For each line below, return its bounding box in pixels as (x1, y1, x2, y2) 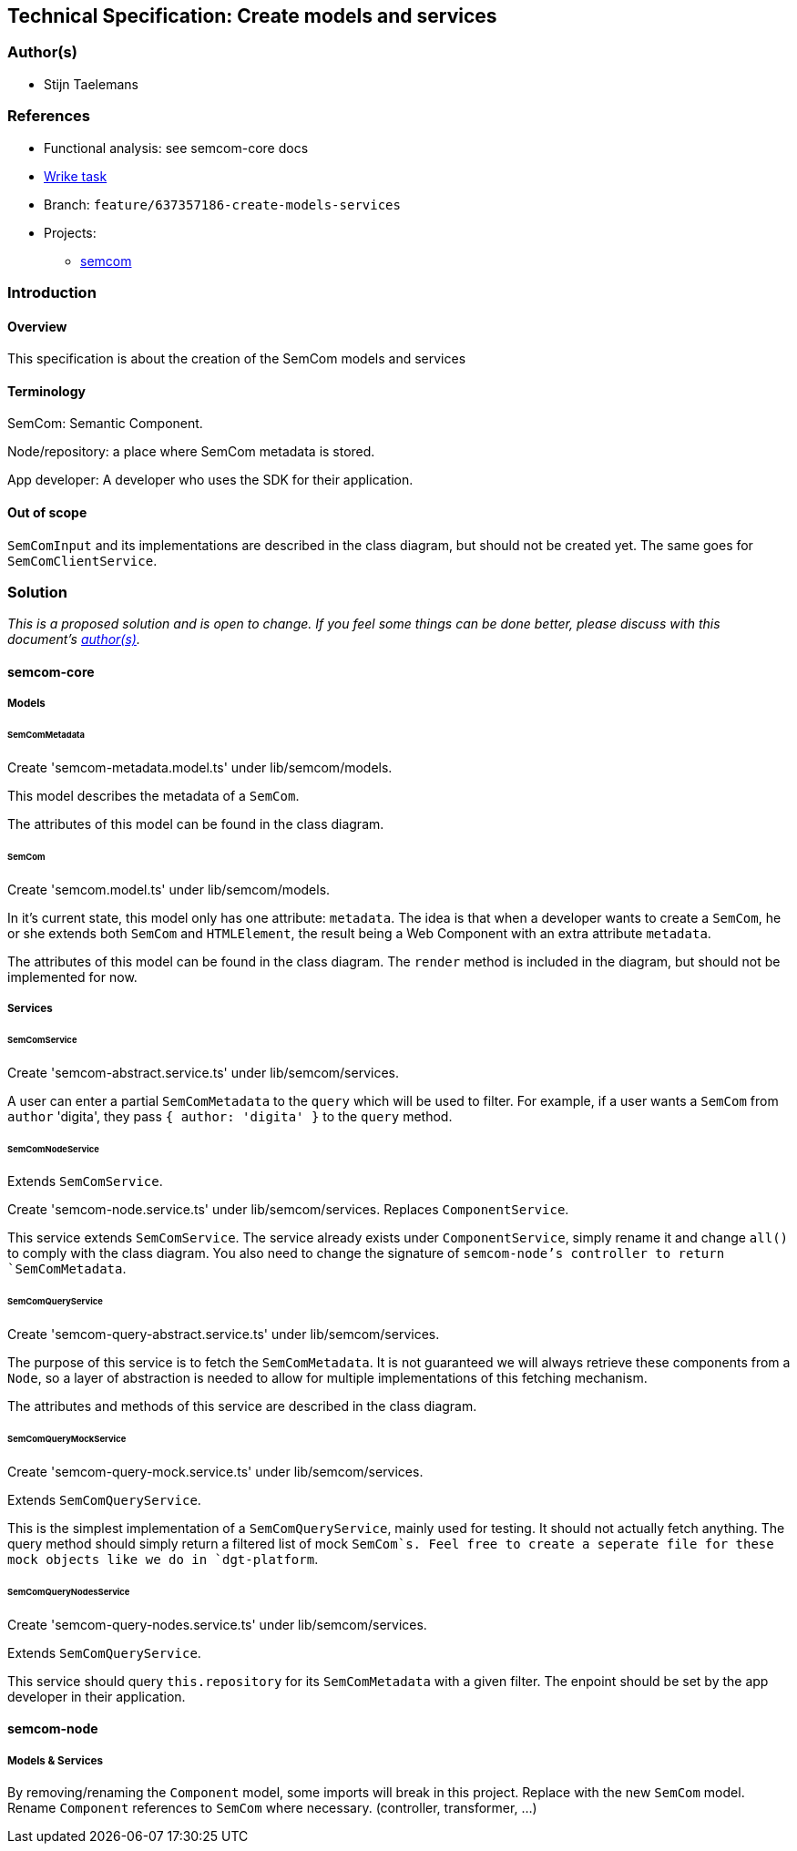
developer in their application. (7, 1688, 186, 1704)
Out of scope (7, 504, 87, 520)
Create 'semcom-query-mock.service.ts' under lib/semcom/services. (7, 1463, 424, 1479)
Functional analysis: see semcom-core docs (44, 139, 309, 156)
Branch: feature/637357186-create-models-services (44, 196, 401, 212)
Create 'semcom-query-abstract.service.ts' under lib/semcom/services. (7, 1326, 440, 1343)
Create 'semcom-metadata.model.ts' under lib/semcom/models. (7, 760, 393, 776)
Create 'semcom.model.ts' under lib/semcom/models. (7, 881, 331, 897)
